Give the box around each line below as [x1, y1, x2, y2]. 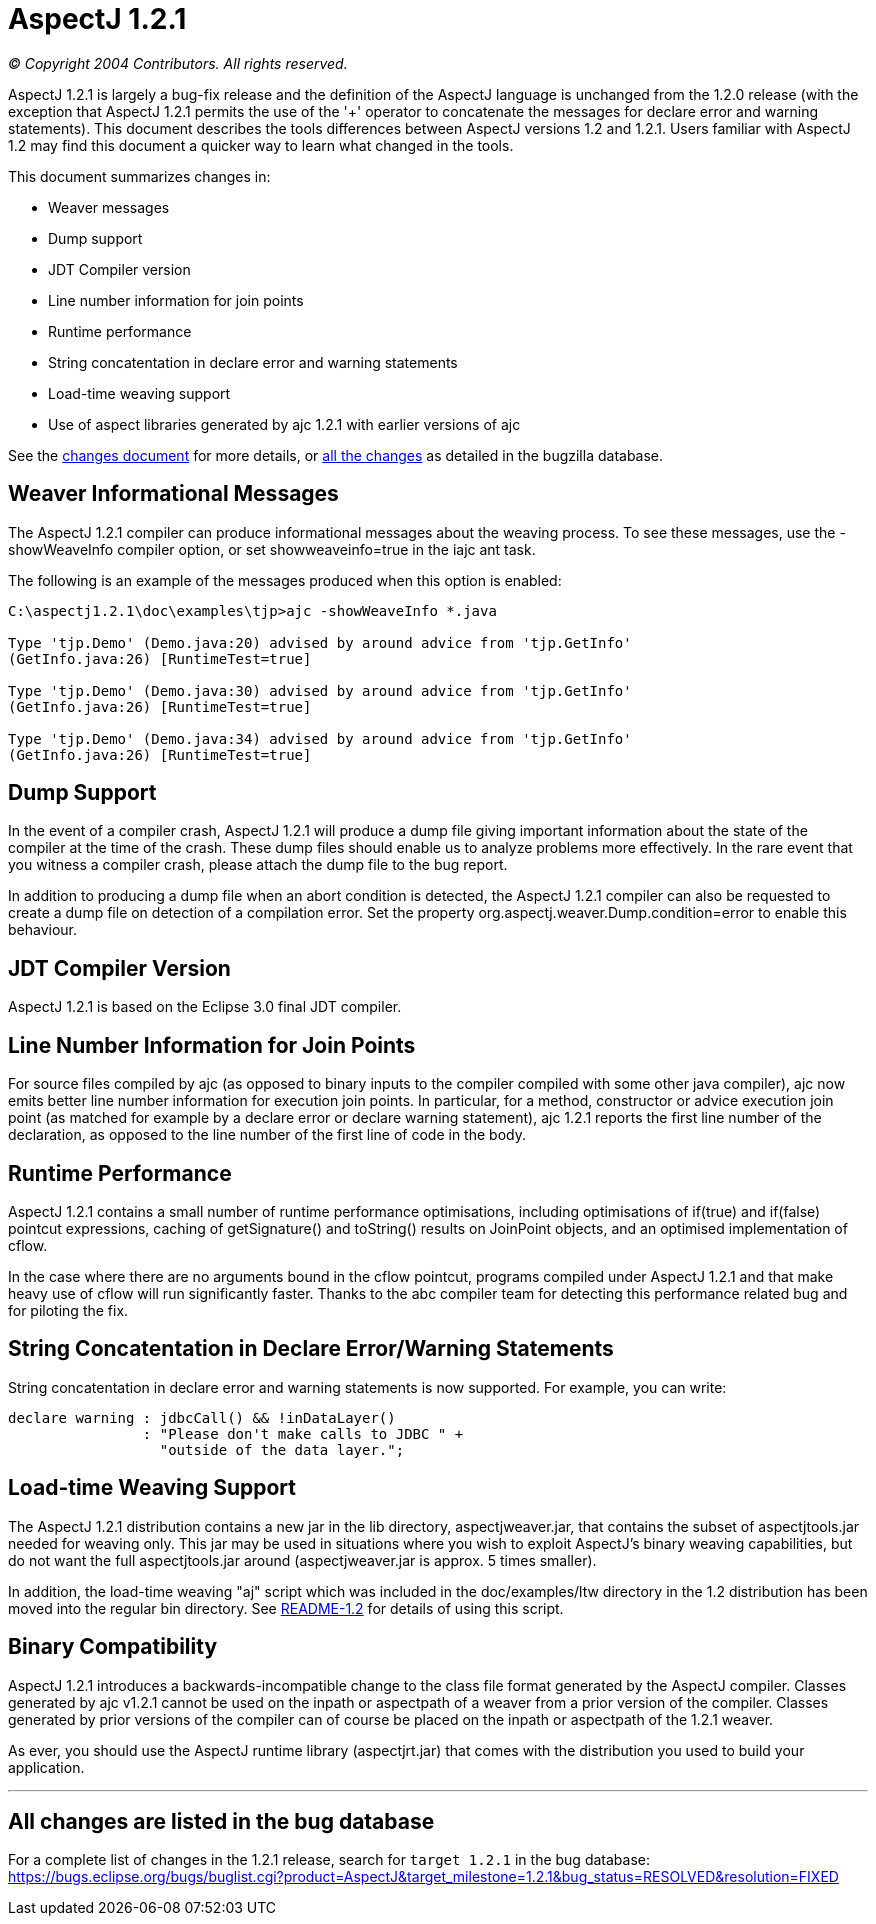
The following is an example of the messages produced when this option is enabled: [8, 571, 562, 589]
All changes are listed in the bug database [8, 1808, 435, 1834]
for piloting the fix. [8, 1301, 129, 1319]
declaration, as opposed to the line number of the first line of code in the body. [8, 1126, 526, 1144]
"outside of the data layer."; [159, 1441, 405, 1458]
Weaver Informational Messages [8, 481, 339, 507]
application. [8, 1758, 85, 1776]
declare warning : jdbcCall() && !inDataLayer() [8, 1409, 396, 1426]
